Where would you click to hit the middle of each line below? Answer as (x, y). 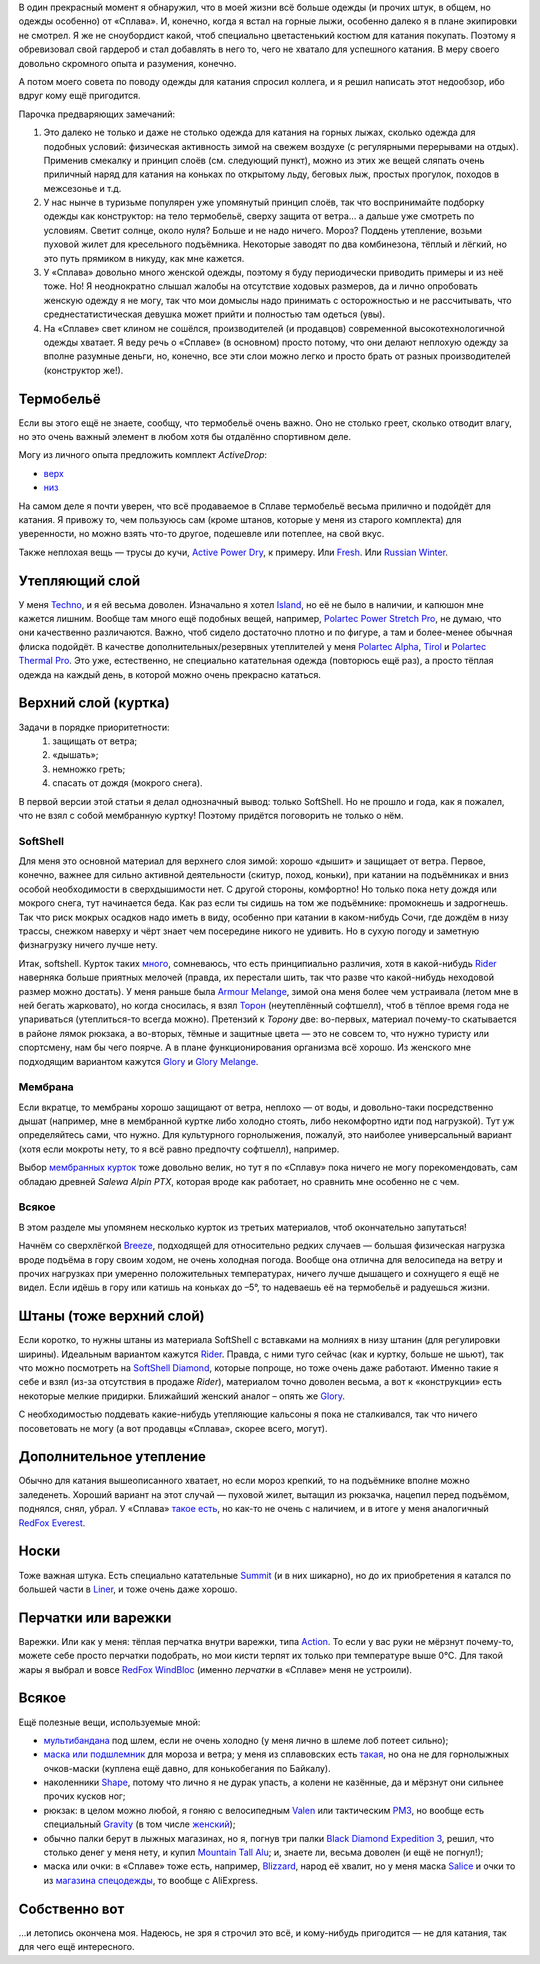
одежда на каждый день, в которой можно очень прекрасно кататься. (170, 674)
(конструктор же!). (83, 370)
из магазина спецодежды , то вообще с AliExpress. (151, 1880)
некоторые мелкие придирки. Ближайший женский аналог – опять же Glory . (181, 1396)
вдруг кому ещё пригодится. (79, 96)
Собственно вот (71, 1908)
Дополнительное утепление (112, 1456)
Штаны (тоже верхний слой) (111, 1316)
